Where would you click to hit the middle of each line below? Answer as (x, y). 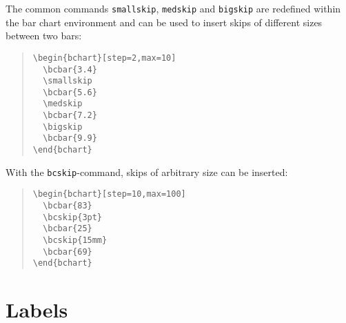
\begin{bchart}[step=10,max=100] (109, 194)
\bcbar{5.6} (70, 92)
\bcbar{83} (68, 206)
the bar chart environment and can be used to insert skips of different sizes (164, 22)
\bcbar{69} (68, 252)
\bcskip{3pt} (73, 217)
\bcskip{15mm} (75, 241)
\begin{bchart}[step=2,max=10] (104, 58)
